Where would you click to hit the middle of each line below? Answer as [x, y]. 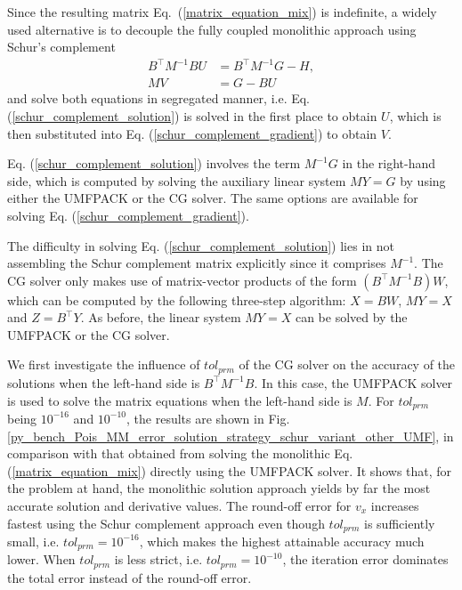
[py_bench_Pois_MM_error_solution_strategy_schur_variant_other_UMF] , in [231, 436]
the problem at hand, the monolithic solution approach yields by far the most [219, 488]
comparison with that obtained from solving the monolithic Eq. [180, 453]
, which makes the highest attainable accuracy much [282, 541]
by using [423, 180]
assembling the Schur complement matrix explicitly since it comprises [197, 263]
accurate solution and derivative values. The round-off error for [179, 505]
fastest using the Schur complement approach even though [166, 523]
